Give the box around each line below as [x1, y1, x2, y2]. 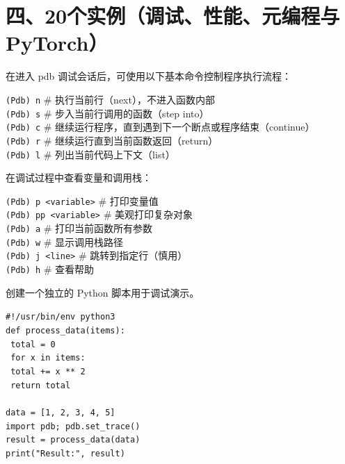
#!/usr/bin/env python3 [6, 312, 115, 322]
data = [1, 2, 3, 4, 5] [6, 407, 115, 417]
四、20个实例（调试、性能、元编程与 [6, 1, 340, 30]
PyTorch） [6, 28, 109, 57]
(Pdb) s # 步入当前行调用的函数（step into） [6, 106, 209, 120]
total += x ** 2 [10, 366, 86, 376]
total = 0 [10, 339, 56, 349]
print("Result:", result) [6, 448, 125, 458]
